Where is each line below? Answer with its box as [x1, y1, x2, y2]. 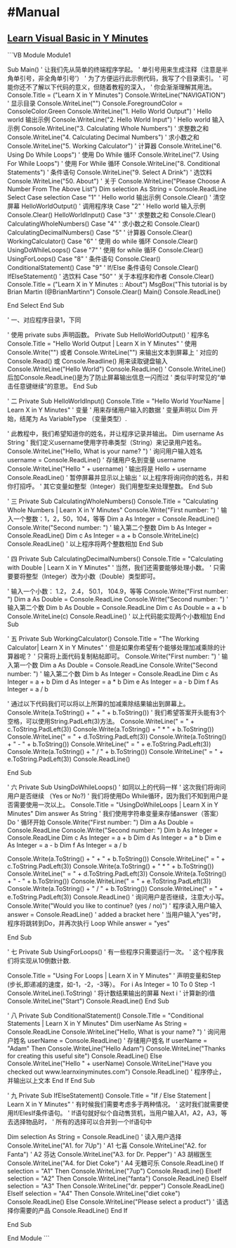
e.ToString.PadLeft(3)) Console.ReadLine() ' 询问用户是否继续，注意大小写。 [7, 893, 228, 901]
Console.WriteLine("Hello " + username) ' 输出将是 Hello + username [7, 464, 207, 473]
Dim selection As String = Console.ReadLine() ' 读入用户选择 [7, 1133, 182, 1140]
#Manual [7, 4, 60, 20]
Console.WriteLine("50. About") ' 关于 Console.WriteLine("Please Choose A [7, 177, 226, 185]
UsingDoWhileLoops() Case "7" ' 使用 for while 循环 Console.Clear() [7, 246, 204, 254]
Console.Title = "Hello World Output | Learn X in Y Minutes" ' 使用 [7, 339, 197, 348]
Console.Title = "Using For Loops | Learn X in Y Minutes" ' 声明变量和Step [7, 971, 221, 980]
